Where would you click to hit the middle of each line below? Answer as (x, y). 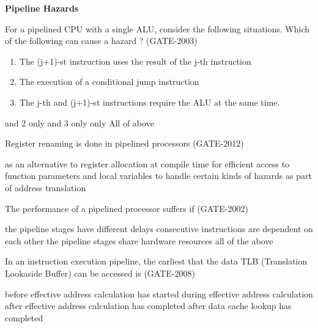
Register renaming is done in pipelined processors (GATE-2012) (124, 143)
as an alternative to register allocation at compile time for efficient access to (147, 163)
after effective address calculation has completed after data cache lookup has (148, 306)
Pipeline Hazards (42, 8)
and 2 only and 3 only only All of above (79, 122)
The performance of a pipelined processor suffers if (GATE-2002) (127, 208)
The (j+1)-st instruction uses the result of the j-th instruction (135, 61)
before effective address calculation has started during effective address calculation (159, 293)
